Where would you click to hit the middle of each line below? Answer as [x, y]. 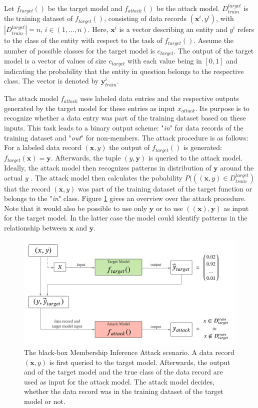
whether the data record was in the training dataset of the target [124, 391]
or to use [169, 208]
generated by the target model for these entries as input [90, 108]
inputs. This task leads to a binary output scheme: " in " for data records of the [124, 127]
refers [246, 29]
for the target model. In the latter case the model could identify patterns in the [126, 218]
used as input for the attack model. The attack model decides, [119, 381]
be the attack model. [188, 8]
